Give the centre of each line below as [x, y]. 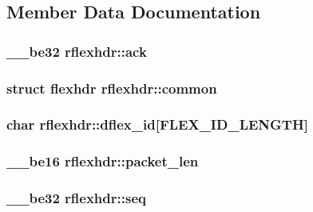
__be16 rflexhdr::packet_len [103, 161]
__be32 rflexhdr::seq [76, 198]
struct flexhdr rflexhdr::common [112, 88]
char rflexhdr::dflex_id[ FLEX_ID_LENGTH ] [157, 124]
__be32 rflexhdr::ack [77, 51]
